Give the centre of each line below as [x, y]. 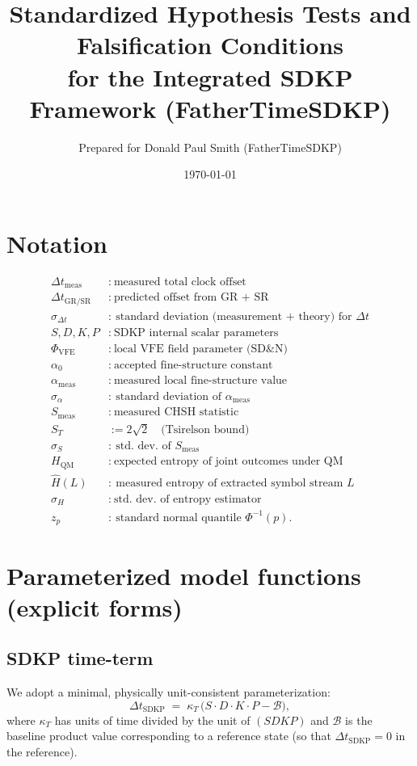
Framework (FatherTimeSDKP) [210, 108]
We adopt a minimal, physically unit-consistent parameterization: [168, 692]
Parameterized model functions [184, 575]
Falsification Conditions [210, 45]
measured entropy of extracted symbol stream [230, 483]
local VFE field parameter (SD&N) [200, 349]
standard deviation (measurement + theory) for [234, 316]
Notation [57, 243]
